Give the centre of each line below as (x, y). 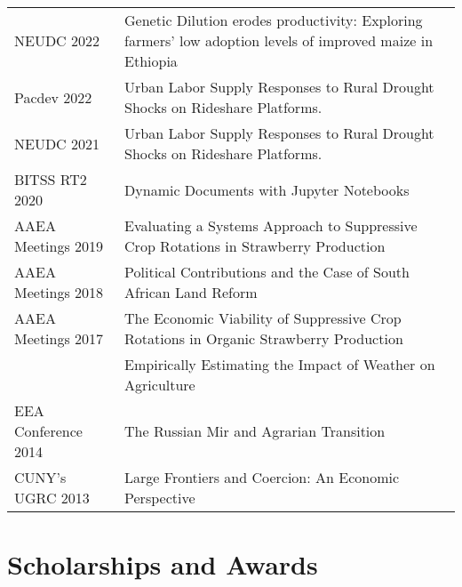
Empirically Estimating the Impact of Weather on (280, 364)
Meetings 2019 (59, 246)
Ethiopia (151, 61)
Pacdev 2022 (53, 97)
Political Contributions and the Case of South (267, 272)
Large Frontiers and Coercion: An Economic (262, 477)
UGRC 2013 (52, 498)
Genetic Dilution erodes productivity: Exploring (274, 20)
